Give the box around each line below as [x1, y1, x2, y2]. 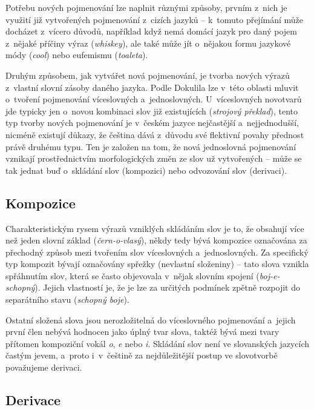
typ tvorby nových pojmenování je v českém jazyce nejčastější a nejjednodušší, [5, 116, 299, 129]
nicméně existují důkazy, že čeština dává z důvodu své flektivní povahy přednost [5, 128, 304, 141]
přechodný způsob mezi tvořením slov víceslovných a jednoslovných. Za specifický [5, 245, 309, 258]
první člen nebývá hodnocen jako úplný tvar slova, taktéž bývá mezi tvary [5, 325, 280, 338]
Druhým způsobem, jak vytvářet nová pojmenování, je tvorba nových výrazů [5, 68, 290, 81]
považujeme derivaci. [5, 361, 82, 374]
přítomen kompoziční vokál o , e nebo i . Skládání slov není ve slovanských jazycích [5, 337, 309, 349]
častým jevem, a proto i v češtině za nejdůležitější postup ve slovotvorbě [5, 349, 278, 362]
